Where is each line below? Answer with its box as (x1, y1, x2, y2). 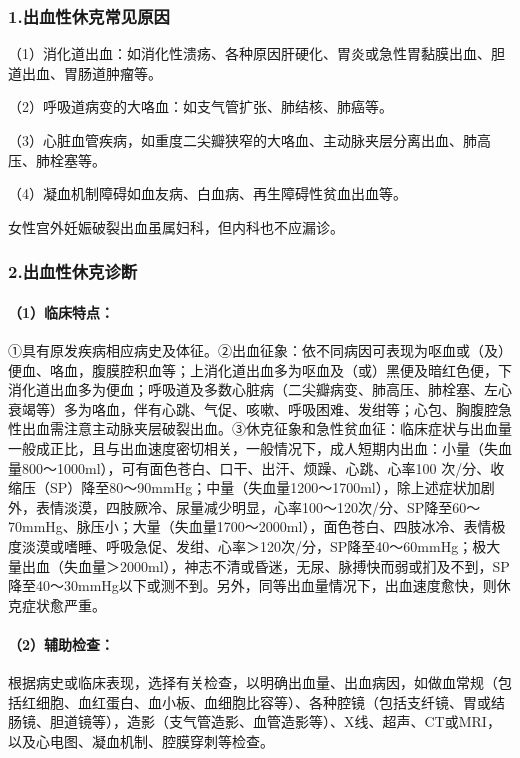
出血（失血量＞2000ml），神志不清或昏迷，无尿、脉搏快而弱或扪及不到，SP (21, 555, 510, 576)
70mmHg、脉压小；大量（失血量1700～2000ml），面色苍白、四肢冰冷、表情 (8, 516, 492, 537)
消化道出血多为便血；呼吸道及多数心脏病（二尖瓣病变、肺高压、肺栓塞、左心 (8, 379, 512, 400)
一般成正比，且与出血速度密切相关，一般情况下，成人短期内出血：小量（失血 (8, 437, 512, 458)
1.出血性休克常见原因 (8, 3, 170, 28)
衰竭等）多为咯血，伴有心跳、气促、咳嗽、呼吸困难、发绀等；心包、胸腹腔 (8, 398, 498, 419)
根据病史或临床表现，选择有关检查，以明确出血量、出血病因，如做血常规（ (8, 672, 498, 693)
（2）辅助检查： (8, 633, 115, 654)
